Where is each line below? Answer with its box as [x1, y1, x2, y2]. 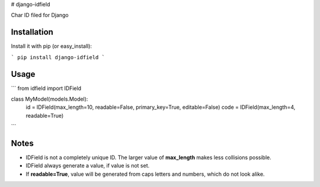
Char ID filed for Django [11, 12, 69, 19]
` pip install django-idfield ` [11, 54, 105, 60]
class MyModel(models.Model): [11, 95, 88, 102]
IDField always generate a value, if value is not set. [25, 162, 150, 169]
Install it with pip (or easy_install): [11, 43, 92, 50]
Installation [11, 27, 53, 37]
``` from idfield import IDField [11, 85, 82, 92]
